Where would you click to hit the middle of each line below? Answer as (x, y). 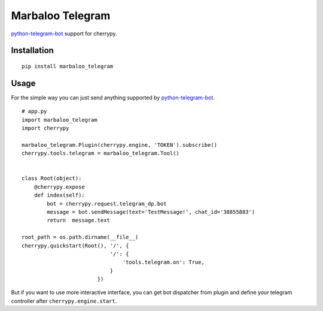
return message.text (79, 221)
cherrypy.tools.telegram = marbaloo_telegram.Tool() (100, 153)
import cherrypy (45, 128)
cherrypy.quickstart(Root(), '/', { (75, 245)
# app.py (34, 111)
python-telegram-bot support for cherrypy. (64, 34)
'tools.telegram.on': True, (163, 262)
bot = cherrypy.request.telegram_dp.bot (107, 203)
